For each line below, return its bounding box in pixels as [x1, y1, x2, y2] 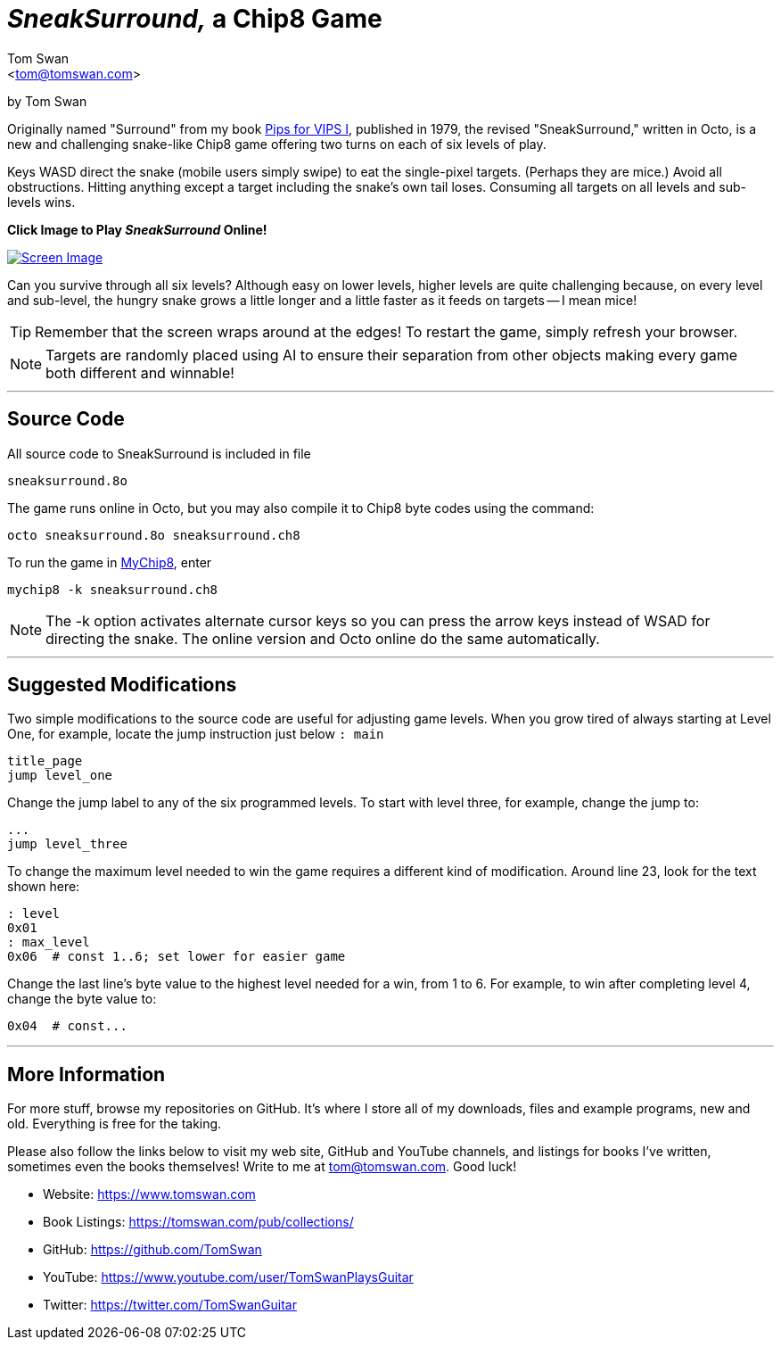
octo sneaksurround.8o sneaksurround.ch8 [7, 527, 300, 542]
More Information [7, 1062, 166, 1086]
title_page [7, 754, 83, 769]
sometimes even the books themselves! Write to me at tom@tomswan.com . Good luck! [7, 1159, 517, 1175]
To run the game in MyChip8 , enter [7, 554, 212, 570]
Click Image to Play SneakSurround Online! [7, 221, 267, 237]
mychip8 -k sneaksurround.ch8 [7, 582, 218, 597]
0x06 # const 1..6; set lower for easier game [7, 949, 346, 964]
